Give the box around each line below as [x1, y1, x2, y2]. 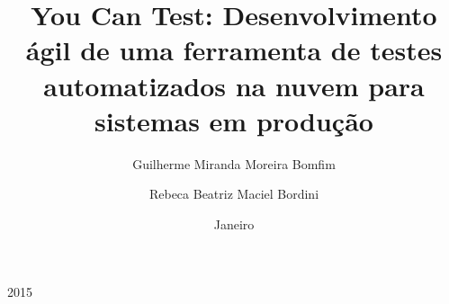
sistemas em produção [94, 102, 373, 139]
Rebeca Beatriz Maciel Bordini [148, 184, 319, 203]
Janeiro [213, 214, 255, 233]
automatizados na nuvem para [43, 67, 425, 103]
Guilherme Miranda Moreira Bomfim [132, 154, 336, 173]
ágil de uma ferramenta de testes [25, 31, 443, 68]
